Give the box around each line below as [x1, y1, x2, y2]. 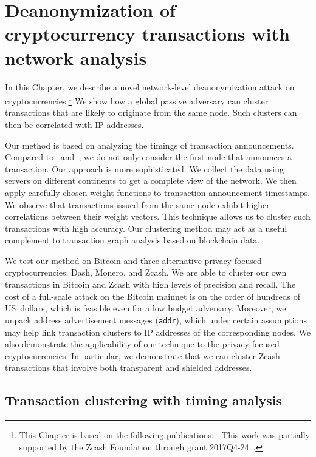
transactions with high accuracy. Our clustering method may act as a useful [5, 222, 287, 234]
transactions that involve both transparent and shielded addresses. [5, 361, 252, 374]
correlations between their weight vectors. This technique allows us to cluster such [5, 210, 311, 223]
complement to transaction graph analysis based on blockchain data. [5, 234, 260, 246]
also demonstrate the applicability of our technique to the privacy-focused [5, 337, 280, 350]
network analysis [5, 45, 147, 70]
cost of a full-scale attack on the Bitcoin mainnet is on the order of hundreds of [5, 289, 300, 302]
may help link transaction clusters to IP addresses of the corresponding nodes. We [5, 325, 311, 338]
